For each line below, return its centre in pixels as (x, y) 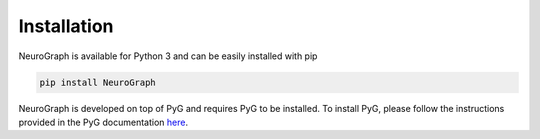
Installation (66, 26)
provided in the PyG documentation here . (103, 122)
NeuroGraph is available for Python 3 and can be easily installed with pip (168, 56)
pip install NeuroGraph (98, 82)
